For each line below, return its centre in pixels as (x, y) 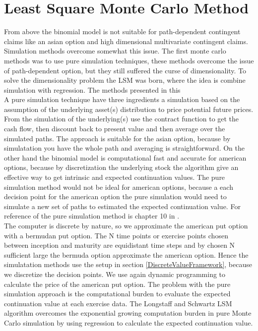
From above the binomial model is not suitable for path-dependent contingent (122, 31)
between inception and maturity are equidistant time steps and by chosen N (120, 245)
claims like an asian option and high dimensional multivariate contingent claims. (126, 41)
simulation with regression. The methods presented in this (92, 89)
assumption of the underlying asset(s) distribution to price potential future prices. (129, 109)
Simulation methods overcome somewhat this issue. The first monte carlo (115, 51)
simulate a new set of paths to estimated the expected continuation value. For (122, 206)
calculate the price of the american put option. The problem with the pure (117, 284)
